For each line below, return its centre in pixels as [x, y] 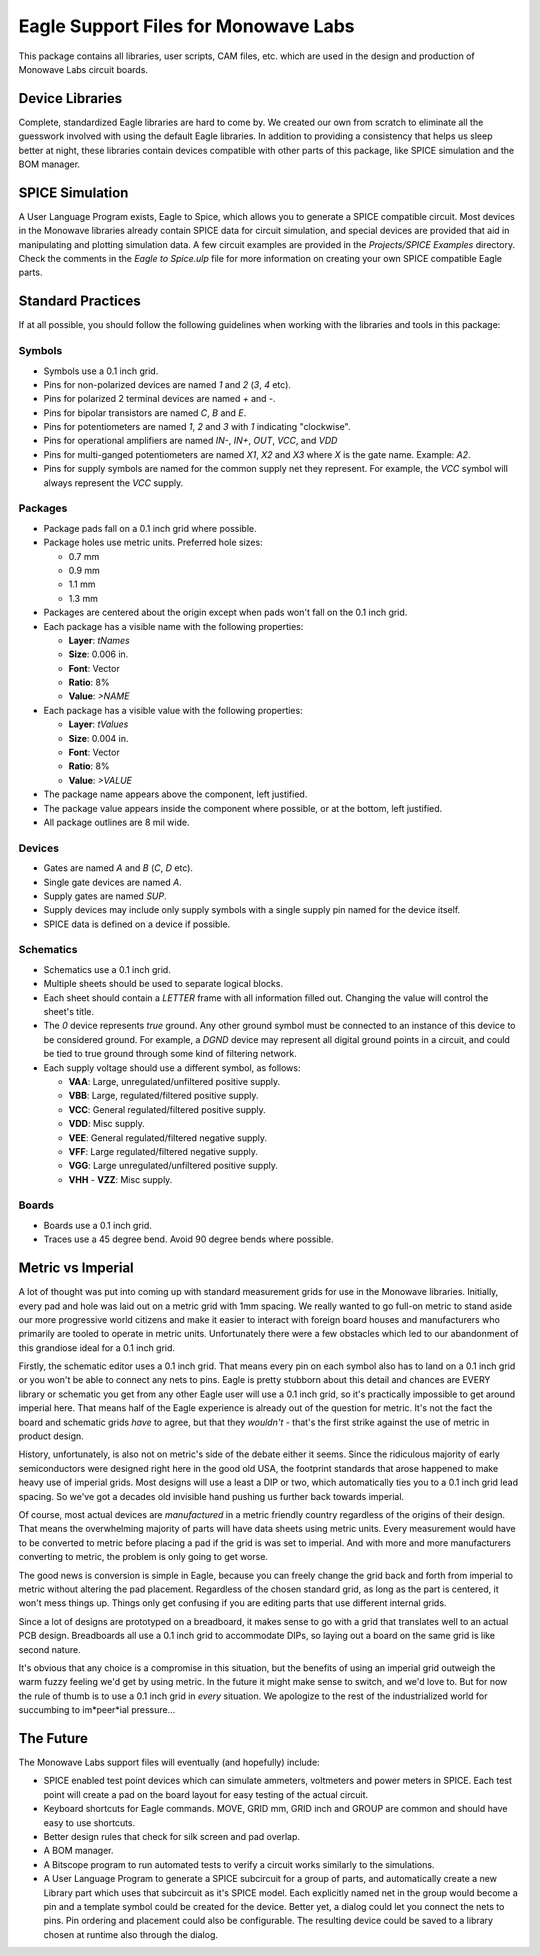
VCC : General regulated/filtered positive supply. [167, 1109]
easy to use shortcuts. [89, 1822]
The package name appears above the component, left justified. [175, 794]
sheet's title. [69, 1012]
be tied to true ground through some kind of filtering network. [170, 1054]
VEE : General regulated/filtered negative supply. [168, 1137]
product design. [51, 1436]
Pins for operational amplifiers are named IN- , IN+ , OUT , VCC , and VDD [190, 441]
